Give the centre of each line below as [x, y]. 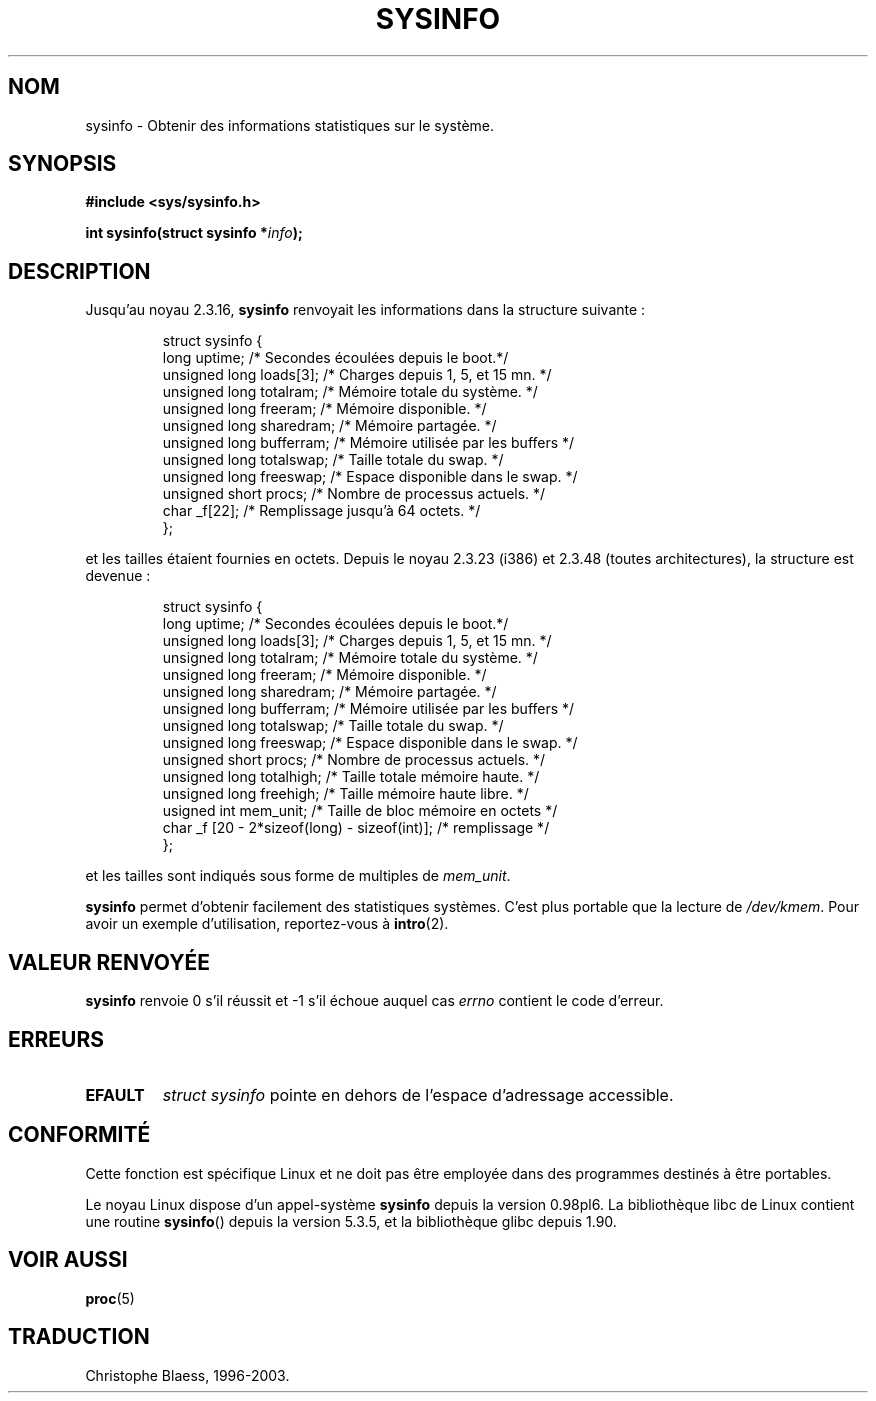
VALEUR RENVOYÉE [109, 962]
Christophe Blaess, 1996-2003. [187, 1375]
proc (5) [110, 1298]
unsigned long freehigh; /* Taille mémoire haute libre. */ [345, 794]
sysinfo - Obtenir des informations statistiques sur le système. [290, 125]
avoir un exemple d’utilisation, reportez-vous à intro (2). [267, 924]
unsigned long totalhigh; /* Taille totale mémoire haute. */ [351, 777]
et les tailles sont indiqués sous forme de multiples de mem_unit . [298, 876]
